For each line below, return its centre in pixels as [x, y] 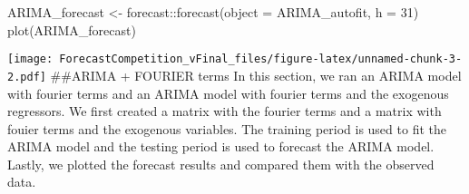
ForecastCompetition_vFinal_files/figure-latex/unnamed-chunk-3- [261, 59]
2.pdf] [27, 77]
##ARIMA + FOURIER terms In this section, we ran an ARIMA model [256, 75]
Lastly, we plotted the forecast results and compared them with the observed [221, 164]
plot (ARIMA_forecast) [72, 29]
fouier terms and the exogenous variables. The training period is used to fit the [227, 128]
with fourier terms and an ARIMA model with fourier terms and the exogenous [228, 93]
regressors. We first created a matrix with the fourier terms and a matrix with [225, 111]
